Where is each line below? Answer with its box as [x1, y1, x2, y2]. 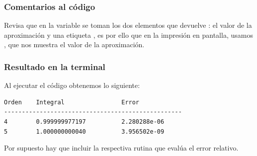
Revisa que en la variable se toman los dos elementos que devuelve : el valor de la [4, 20, 252, 30]
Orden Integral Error [4, 98, 140, 106]
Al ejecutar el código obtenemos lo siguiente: [4, 80, 140, 90]
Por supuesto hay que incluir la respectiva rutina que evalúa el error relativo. [4, 143, 239, 153]
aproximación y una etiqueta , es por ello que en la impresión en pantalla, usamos [4, 29, 253, 40]
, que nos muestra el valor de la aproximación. [4, 39, 145, 50]
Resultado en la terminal [4, 60, 105, 73]
